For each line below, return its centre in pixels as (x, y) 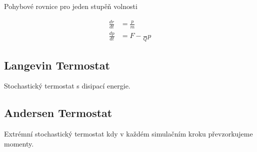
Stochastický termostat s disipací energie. (67, 86)
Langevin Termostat (57, 65)
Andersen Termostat (58, 113)
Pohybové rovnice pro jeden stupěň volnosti (71, 6)
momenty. (19, 143)
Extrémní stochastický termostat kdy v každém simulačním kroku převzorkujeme (128, 134)
